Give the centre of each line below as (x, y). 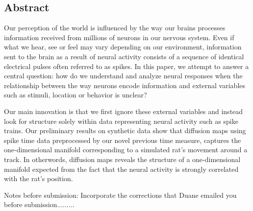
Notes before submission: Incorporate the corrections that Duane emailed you (120, 195)
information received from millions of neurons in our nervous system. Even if (119, 37)
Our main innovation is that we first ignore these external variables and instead (124, 111)
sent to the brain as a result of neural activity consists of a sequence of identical (124, 56)
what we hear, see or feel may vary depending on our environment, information (123, 47)
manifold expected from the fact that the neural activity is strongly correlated (121, 169)
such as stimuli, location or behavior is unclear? (76, 95)
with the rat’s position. (38, 178)
